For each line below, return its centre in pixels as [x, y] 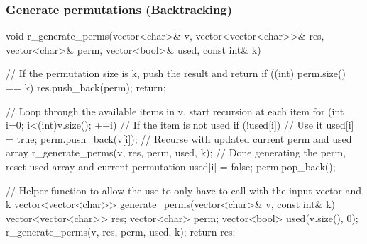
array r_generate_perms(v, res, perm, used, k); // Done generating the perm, [176, 152]
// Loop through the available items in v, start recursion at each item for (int [175, 111]
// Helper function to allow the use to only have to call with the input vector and [184, 190]
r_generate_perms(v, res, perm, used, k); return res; [121, 232]
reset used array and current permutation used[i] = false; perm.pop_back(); [171, 166]
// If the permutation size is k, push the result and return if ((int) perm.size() [176, 73]
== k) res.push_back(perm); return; [86, 87]
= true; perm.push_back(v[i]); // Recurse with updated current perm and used [179, 138]
